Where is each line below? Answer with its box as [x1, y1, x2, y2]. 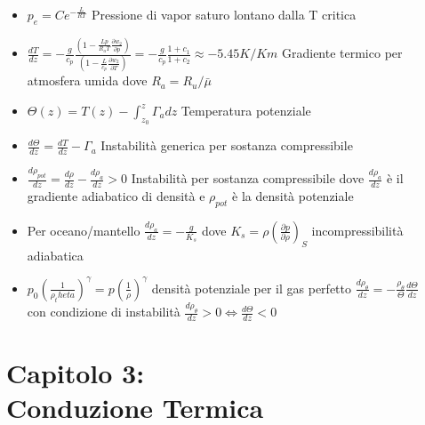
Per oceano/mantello [27, 221, 140, 239]
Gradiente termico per [281, 44, 403, 62]
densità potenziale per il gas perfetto [151, 278, 351, 297]
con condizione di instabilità [27, 302, 180, 321]
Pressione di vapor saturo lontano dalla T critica [91, 5, 357, 23]
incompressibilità [311, 221, 404, 239]
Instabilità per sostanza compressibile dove [131, 169, 365, 188]
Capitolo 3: [6, 355, 145, 391]
